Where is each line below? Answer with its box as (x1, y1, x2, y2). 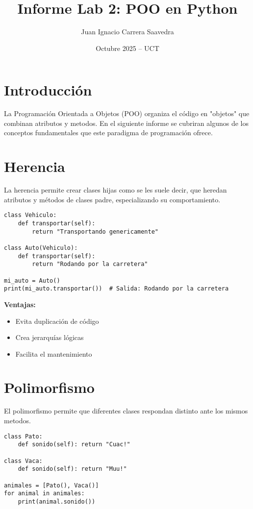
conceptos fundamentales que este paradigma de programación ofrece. (4, 127, 213, 138)
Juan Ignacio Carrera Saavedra (81, 26, 174, 37)
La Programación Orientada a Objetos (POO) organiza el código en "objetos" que (4, 108, 250, 119)
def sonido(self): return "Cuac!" (18, 441, 130, 448)
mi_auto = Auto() (4, 277, 60, 284)
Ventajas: (4, 299, 36, 309)
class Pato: (4, 433, 43, 440)
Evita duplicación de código (15, 315, 99, 326)
